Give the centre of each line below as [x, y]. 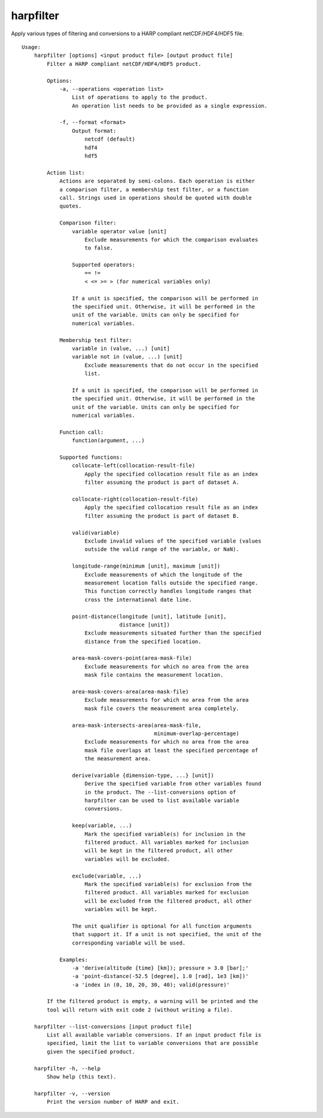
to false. [99, 248]
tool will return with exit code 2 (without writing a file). [140, 1010]
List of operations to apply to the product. [140, 98]
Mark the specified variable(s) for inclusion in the [165, 834]
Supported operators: [104, 265]
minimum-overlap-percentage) [196, 733]
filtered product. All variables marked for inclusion [167, 843]
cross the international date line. [138, 599]
